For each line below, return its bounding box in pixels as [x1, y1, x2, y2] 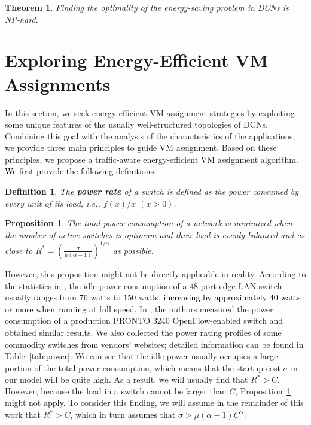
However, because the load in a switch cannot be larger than [5, 384, 227, 397]
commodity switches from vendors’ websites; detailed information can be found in [5, 338, 304, 350]
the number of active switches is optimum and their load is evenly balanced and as [5, 228, 305, 241]
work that [5, 408, 41, 421]
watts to [90, 291, 121, 303]
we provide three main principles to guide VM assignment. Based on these [5, 141, 277, 154]
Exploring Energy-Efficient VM [5, 48, 269, 72]
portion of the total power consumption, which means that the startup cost [5, 361, 280, 374]
